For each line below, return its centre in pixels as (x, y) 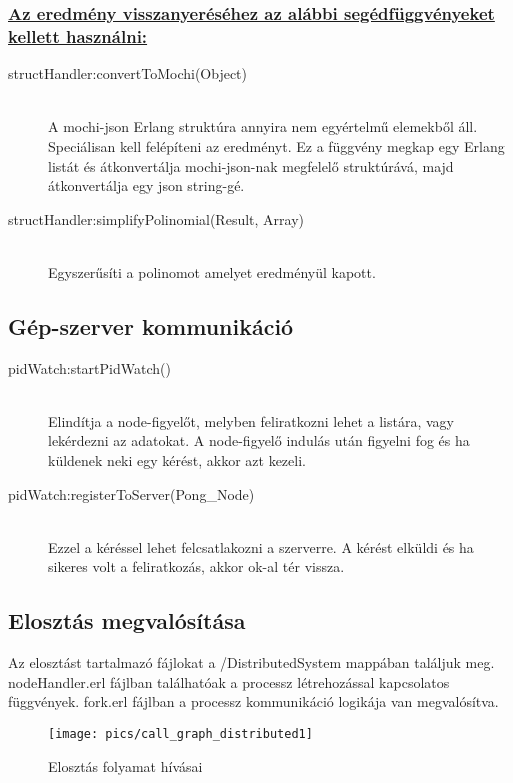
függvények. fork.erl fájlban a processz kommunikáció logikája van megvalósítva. (253, 701)
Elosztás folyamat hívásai (125, 765)
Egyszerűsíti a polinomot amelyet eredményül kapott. (212, 271)
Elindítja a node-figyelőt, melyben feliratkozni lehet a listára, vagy (251, 420)
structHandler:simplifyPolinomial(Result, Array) (156, 218)
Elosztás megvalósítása (127, 620)
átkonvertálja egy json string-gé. (146, 185)
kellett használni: (78, 35)
